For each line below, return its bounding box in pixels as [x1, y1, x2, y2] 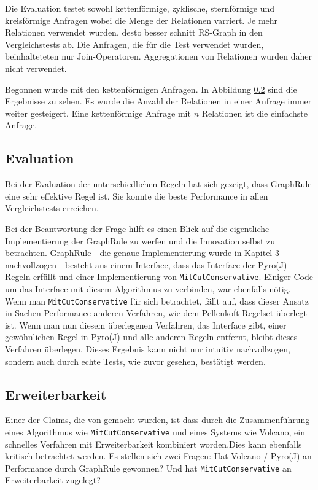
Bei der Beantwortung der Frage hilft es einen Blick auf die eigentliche [5, 222, 270, 235]
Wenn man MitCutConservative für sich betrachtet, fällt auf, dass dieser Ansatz [5, 294, 309, 307]
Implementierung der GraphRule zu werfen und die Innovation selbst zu [5, 234, 276, 247]
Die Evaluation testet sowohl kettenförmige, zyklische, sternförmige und [5, 2, 275, 14]
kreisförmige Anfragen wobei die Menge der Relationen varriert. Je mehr [5, 14, 278, 26]
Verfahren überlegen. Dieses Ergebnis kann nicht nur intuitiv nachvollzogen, [5, 342, 290, 355]
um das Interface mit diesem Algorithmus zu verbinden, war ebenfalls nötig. [5, 282, 291, 295]
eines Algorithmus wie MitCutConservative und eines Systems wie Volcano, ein [5, 425, 305, 438]
